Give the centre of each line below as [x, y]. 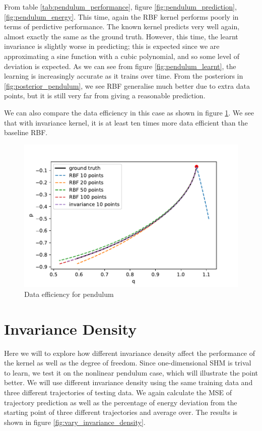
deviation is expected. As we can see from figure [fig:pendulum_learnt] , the [120, 66]
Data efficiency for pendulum [69, 294]
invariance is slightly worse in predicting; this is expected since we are [112, 46]
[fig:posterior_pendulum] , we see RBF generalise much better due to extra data [127, 85]
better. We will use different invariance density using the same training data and [128, 382]
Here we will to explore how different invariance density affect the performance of [130, 353]
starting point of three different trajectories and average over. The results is [121, 412]
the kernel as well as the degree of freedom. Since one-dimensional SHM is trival [128, 363]
